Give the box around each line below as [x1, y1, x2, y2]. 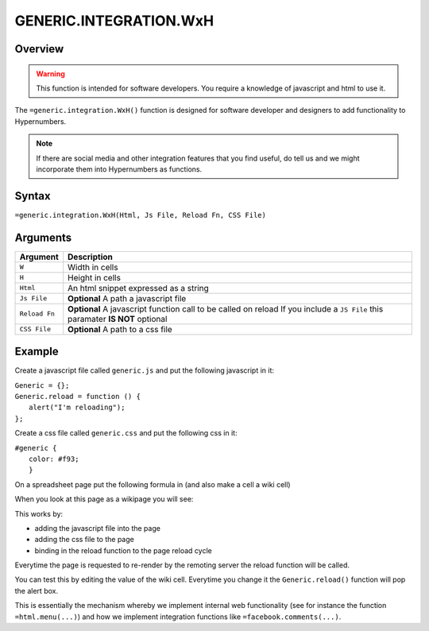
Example [14, 345, 59, 358]
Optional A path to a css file [68, 323, 172, 335]
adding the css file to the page [34, 535, 134, 544]
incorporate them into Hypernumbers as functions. [36, 164, 203, 174]
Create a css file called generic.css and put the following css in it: [14, 428, 238, 438]
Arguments [14, 230, 72, 244]
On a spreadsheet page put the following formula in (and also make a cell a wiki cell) [14, 479, 291, 489]
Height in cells [68, 272, 121, 283]
